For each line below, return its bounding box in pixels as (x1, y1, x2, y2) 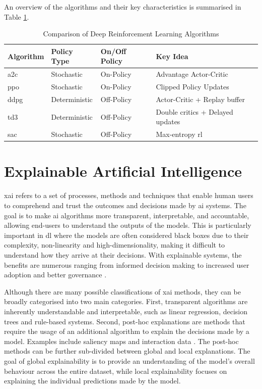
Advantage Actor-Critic (156, 69, 228, 79)
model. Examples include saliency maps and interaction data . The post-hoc (4, 335, 239, 346)
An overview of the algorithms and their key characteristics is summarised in (4, 2, 241, 12)
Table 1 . (4, 11, 29, 22)
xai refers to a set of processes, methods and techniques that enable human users (4, 190, 253, 201)
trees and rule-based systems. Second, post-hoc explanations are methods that (4, 316, 245, 326)
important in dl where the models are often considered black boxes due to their (4, 229, 249, 240)
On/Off (100, 45, 126, 56)
